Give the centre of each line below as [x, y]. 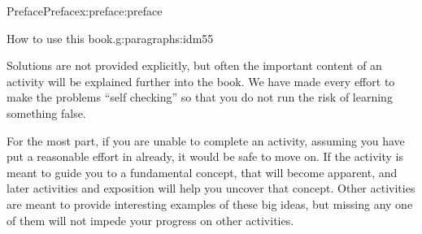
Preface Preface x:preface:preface [85, 11]
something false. [46, 113]
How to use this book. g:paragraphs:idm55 [110, 38]
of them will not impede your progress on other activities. [150, 220]
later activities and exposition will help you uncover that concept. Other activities [211, 188]
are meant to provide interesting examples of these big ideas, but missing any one [210, 204]
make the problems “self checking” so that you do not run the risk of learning [200, 97]
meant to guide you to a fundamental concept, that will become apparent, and [202, 172]
